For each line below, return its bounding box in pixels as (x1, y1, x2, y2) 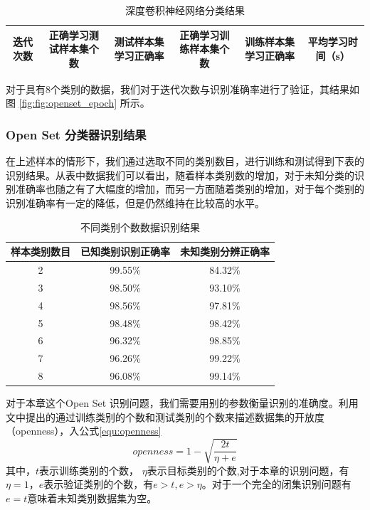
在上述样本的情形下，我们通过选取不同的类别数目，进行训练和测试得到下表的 (6, 154, 364, 169)
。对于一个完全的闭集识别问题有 (201, 477, 351, 492)
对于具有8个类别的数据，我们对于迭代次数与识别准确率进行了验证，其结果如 (6, 81, 359, 96)
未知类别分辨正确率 (180, 244, 270, 259)
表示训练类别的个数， (39, 462, 139, 477)
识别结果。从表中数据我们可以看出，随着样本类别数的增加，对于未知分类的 (6, 167, 354, 182)
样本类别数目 (11, 244, 70, 259)
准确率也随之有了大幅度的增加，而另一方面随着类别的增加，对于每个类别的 (15, 181, 364, 196)
